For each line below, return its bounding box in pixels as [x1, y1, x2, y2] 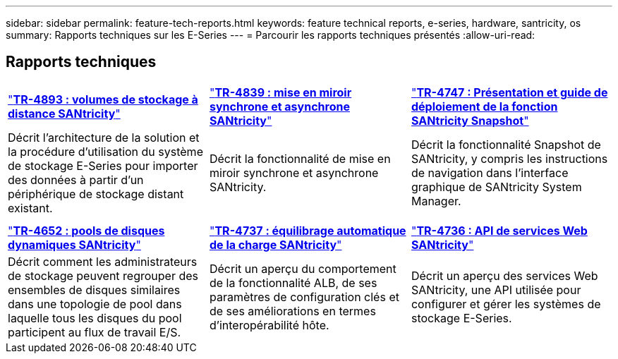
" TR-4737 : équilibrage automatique [209, 223, 406, 238]
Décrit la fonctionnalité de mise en [209, 151, 391, 166]
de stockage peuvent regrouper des [8, 268, 198, 283]
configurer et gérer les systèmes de [411, 296, 601, 311]
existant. [8, 200, 53, 215]
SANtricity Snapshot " [411, 113, 529, 128]
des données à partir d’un [8, 172, 144, 187]
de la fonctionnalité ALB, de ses [209, 275, 377, 290]
